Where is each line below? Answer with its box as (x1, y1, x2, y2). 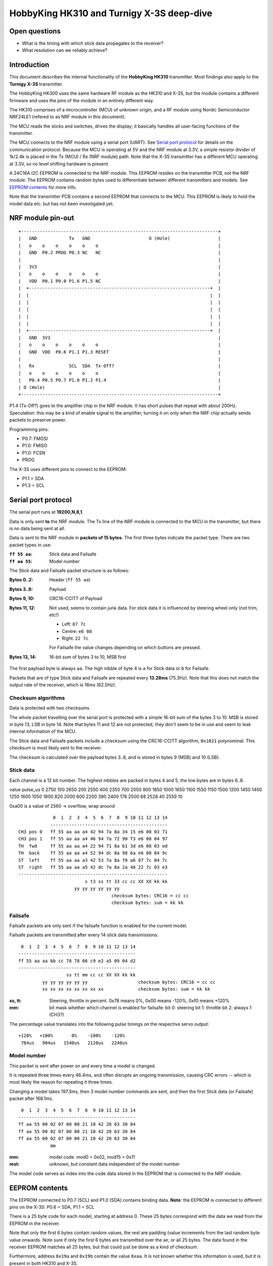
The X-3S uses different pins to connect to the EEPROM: (9, 466, 127, 472)
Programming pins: (9, 426, 49, 432)
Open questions (9, 27, 61, 35)
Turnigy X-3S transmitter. (9, 81, 63, 87)
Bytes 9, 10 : (9, 596, 35, 602)
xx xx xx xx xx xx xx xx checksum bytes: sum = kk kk (42, 986, 210, 992)
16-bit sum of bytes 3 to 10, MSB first (49, 654, 126, 660)
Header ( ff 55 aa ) (49, 577, 91, 583)
